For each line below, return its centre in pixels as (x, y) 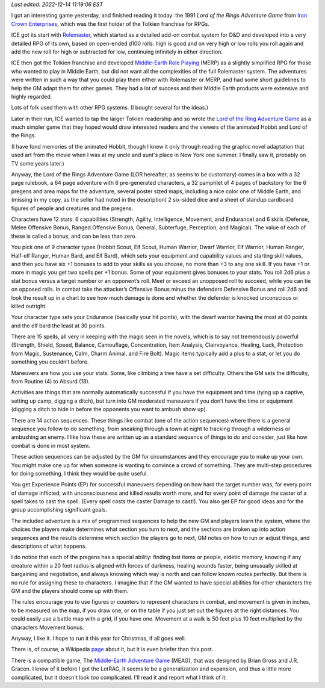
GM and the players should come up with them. (70, 591)
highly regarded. (32, 96)
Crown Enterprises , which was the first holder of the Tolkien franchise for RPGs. (110, 23)
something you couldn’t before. (50, 362)
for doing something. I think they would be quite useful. (80, 473)
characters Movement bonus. (48, 627)
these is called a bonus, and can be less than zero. (74, 236)
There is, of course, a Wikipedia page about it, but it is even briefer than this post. (112, 649)
